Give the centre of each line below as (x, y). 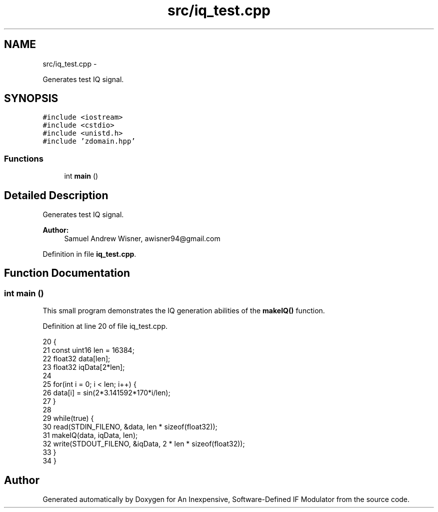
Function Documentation (67, 273)
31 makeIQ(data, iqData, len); (90, 435)
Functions (24, 158)
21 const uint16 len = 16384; (88, 350)
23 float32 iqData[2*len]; (84, 367)
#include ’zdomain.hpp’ (89, 141)
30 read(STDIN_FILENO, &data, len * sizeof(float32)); (130, 427)
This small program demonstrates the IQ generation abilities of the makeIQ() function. (184, 311)
